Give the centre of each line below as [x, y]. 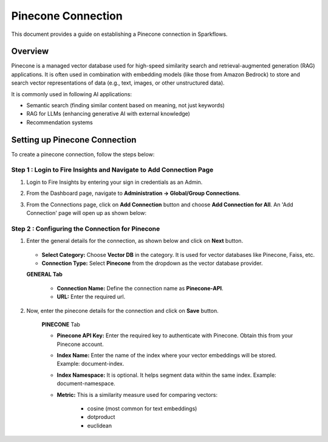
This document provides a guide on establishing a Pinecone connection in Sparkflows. [119, 34]
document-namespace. [86, 384]
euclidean [100, 426]
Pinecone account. [80, 344]
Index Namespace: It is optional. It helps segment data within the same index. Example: [166, 375]
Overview [30, 51]
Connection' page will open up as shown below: [87, 213]
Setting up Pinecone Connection [74, 140]
